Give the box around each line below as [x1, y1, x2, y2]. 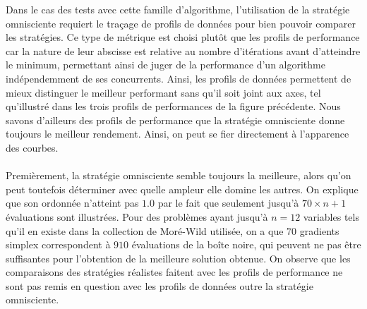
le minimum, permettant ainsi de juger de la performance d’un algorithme [6, 57, 325, 72]
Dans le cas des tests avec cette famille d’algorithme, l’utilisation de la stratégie [6, 2, 350, 16]
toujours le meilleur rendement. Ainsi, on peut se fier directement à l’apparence [6, 126, 349, 141]
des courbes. [6, 140, 59, 154]
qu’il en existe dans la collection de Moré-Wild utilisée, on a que [6, 223, 284, 238]
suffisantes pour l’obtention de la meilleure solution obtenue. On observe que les [6, 250, 351, 265]
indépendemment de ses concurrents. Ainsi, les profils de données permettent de [6, 71, 351, 85]
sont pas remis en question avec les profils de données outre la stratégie [6, 278, 313, 293]
